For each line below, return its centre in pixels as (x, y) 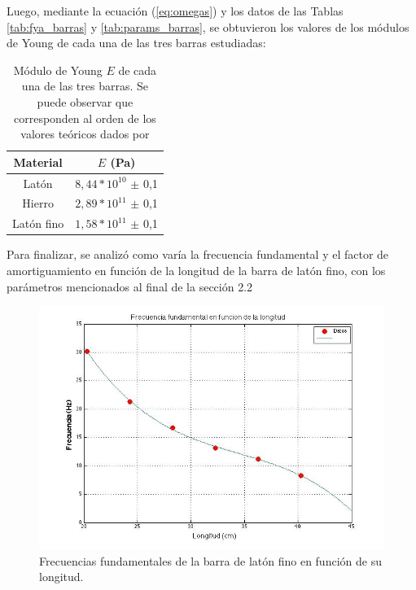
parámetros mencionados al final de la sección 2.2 (130, 286)
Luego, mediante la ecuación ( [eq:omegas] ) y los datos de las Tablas (175, 11)
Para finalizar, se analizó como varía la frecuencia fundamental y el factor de (198, 254)
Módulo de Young (58, 70)
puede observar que (85, 101)
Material (38, 162)
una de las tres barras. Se (85, 86)
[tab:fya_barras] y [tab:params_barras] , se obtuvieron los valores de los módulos (208, 26)
